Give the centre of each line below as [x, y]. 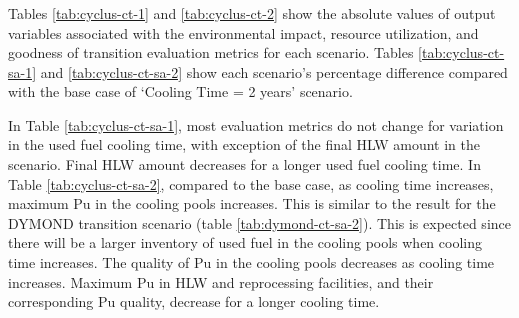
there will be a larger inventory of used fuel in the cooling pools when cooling [245, 242]
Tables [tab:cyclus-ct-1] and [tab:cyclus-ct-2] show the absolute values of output [252, 12]
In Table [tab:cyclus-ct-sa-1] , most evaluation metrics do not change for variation [256, 124]
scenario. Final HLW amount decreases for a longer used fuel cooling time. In [244, 164]
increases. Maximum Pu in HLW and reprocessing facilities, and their [221, 281]
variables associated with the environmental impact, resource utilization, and [243, 32]
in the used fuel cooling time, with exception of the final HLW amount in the [244, 144]
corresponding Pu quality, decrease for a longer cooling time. [194, 301]
